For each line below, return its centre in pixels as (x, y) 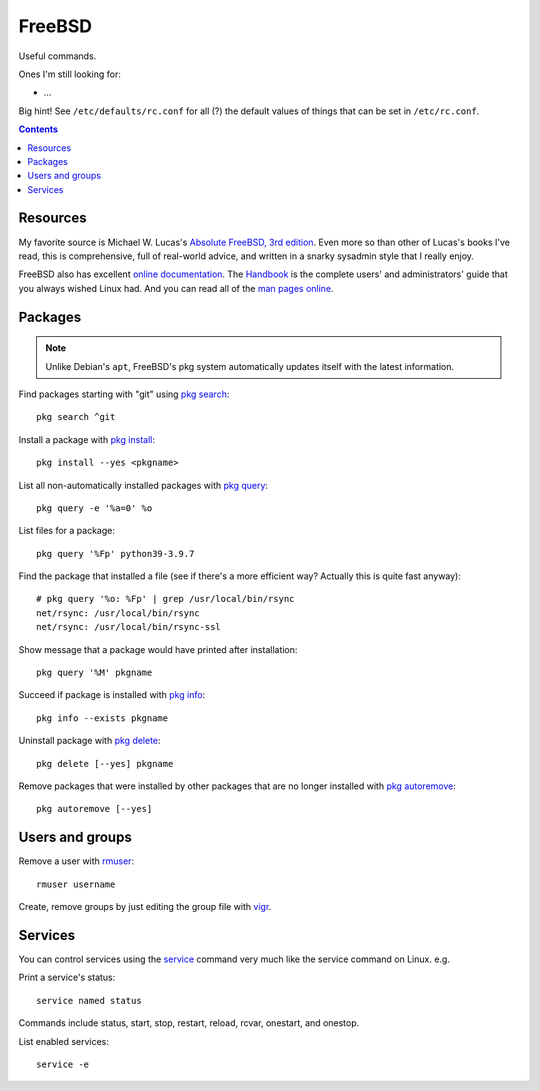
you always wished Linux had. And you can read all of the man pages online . (176, 288)
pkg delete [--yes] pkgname (105, 763)
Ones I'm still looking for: (70, 74)
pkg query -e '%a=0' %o (94, 508)
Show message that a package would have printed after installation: (158, 649)
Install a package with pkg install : (86, 439)
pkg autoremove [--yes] (94, 809)
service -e (63, 1064)
